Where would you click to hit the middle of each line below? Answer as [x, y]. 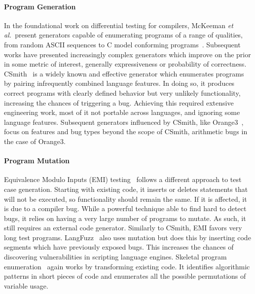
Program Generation [40, 6]
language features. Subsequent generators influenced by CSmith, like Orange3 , [124, 122]
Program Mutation [37, 161]
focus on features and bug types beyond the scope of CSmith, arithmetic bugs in [126, 131]
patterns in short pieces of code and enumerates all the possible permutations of [125, 276]
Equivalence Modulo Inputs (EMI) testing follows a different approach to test [123, 179]
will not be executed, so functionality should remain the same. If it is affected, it [126, 199]
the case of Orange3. [35, 141]
